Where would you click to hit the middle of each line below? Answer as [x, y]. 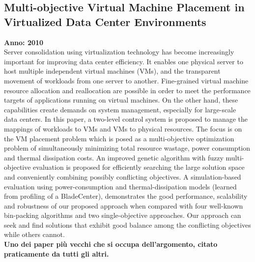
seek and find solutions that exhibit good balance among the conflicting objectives [127, 224]
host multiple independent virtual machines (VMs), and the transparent [112, 71]
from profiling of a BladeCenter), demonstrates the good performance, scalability [126, 196]
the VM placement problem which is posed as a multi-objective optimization [119, 138]
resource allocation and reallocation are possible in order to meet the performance [127, 90]
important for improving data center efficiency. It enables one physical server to [124, 61]
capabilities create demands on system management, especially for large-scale [120, 109]
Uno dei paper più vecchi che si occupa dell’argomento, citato [111, 244]
